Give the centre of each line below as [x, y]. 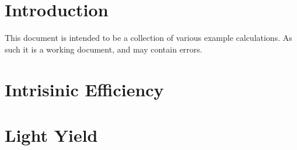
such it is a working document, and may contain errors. [104, 49]
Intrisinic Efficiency [84, 89]
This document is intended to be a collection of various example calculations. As [148, 38]
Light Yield [51, 135]
